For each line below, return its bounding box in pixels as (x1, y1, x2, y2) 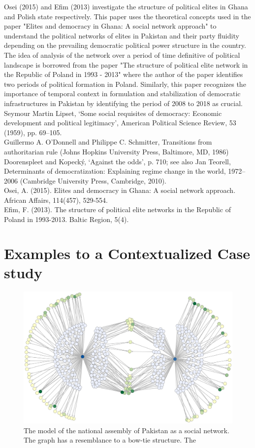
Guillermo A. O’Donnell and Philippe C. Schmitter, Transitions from (4, 137, 212, 147)
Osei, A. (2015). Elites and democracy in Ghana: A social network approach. (4, 185, 236, 195)
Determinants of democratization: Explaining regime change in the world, (4, 166, 226, 176)
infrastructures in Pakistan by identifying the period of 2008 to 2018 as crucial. (4, 98, 243, 108)
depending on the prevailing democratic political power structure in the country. (4, 40, 246, 50)
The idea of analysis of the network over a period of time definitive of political (4, 49, 240, 60)
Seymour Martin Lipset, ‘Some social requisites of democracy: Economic (4, 108, 222, 118)
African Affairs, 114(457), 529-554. (4, 194, 108, 205)
